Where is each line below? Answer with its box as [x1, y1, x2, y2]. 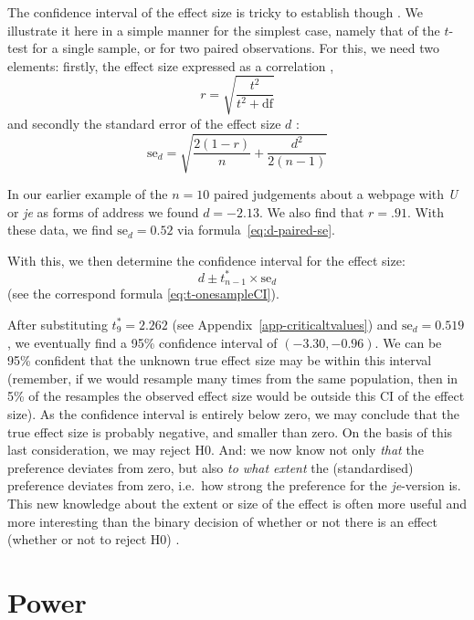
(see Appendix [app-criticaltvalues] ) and [172, 314, 398, 333]
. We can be [374, 332, 442, 352]
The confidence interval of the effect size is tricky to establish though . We [7, 3, 423, 21]
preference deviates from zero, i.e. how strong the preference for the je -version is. [7, 476, 461, 495]
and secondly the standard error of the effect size [7, 113, 281, 132]
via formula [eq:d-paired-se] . [177, 220, 335, 239]
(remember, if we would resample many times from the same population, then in [7, 368, 458, 387]
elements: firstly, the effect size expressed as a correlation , [7, 56, 334, 75]
